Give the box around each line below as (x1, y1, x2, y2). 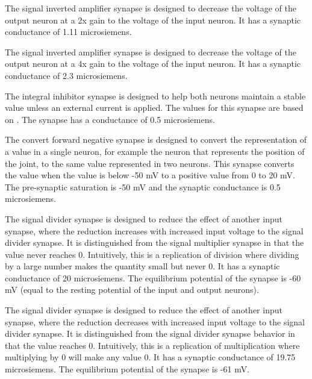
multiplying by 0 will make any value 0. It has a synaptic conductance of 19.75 (5, 351, 296, 363)
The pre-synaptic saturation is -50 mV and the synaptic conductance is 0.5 (5, 180, 281, 193)
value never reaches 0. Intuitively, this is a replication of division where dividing (5, 248, 299, 260)
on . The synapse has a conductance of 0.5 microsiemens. (5, 113, 215, 125)
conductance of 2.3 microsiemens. (5, 69, 128, 81)
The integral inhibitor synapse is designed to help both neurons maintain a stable (5, 89, 306, 102)
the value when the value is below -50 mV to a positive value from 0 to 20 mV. (5, 169, 295, 181)
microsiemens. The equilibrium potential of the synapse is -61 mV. (5, 363, 250, 375)
